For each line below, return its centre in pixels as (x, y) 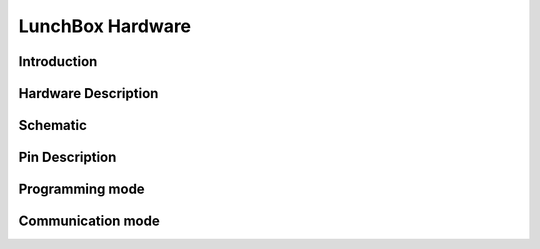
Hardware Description (88, 93)
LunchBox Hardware (105, 26)
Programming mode (81, 189)
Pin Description (67, 157)
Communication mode (89, 221)
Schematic (52, 125)
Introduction (58, 61)
